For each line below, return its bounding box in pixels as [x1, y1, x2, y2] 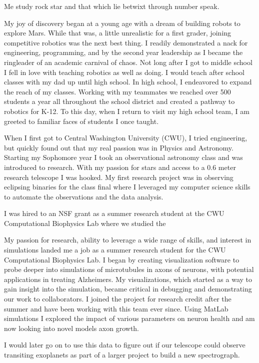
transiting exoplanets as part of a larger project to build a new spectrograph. [4, 349, 240, 359]
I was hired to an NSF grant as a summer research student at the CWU [4, 208, 224, 218]
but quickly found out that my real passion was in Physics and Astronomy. [4, 142, 233, 152]
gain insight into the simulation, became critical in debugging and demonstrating [4, 283, 252, 294]
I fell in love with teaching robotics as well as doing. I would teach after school [4, 66, 245, 77]
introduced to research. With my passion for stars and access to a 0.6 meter [4, 161, 236, 172]
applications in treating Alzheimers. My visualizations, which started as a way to [4, 273, 252, 284]
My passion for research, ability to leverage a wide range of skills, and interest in [4, 234, 251, 245]
